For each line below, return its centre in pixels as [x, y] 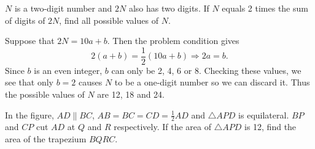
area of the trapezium [46, 139]
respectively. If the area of [163, 127]
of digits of [25, 20]
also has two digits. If [169, 8]
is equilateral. [264, 114]
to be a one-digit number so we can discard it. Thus [212, 82]
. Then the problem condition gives [173, 41]
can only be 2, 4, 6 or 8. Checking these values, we [206, 70]
